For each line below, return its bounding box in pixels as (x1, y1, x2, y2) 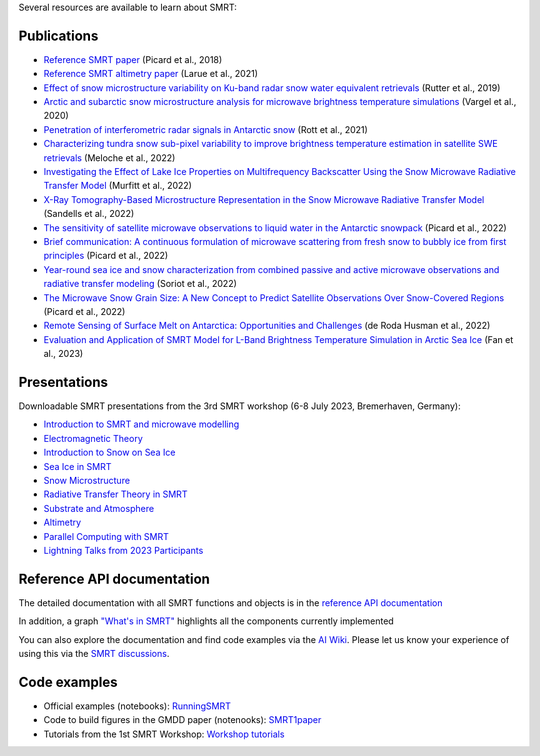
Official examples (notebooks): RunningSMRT (43, 700, 232, 712)
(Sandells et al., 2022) (43, 208, 135, 220)
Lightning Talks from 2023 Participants (43, 544, 204, 556)
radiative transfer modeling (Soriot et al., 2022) (43, 278, 237, 290)
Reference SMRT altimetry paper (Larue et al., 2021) (43, 68, 259, 80)
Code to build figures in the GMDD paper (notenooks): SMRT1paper (43, 714, 322, 726)
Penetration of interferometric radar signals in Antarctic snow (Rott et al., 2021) (43, 123, 369, 135)
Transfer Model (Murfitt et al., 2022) (43, 180, 192, 192)
